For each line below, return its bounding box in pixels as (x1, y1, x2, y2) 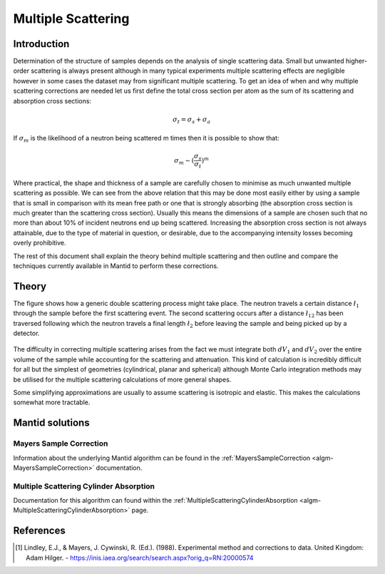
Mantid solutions (13, 417, 90, 429)
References (13, 525, 66, 537)
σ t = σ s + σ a (172, 115, 211, 125)
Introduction (13, 38, 70, 50)
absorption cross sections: (13, 96, 92, 105)
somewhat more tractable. (13, 398, 91, 406)
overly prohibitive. (13, 239, 67, 247)
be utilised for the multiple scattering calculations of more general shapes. (13, 375, 232, 384)
